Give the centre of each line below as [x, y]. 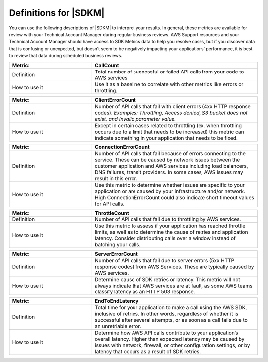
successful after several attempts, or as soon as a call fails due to [171, 320]
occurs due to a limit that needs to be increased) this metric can [169, 132]
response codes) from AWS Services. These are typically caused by [174, 267]
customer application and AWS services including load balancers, [171, 166]
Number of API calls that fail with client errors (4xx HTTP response [172, 106]
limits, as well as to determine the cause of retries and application [171, 232]
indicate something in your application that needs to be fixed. [166, 138]
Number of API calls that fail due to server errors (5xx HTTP [165, 260]
